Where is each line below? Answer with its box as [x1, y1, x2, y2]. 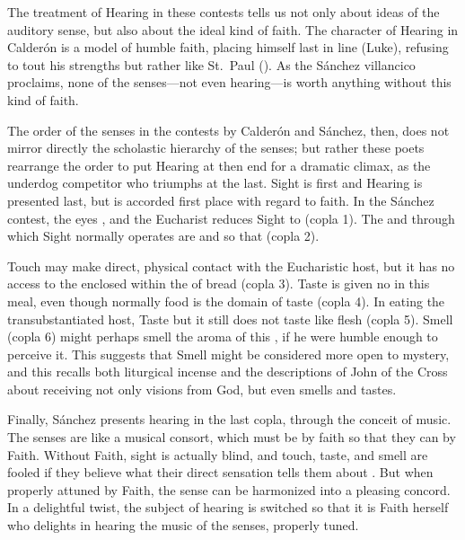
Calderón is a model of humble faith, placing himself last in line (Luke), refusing [7, 38, 449, 57]
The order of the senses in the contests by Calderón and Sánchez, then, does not [7, 120, 450, 139]
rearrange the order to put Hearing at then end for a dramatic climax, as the [7, 155, 431, 174]
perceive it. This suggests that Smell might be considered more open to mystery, [7, 344, 450, 363]
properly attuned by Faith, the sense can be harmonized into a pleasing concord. [7, 480, 451, 499]
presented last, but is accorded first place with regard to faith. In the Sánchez [7, 190, 434, 209]
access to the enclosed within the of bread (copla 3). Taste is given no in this [7, 274, 430, 293]
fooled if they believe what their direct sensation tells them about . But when [7, 463, 434, 482]
